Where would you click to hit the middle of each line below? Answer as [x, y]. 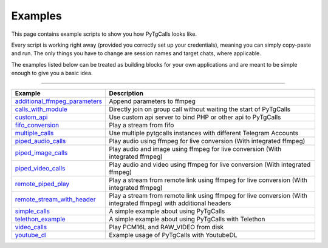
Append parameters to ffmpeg [152, 101]
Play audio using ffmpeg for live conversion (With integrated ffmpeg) [207, 141]
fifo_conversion [37, 125]
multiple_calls [34, 133]
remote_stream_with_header [55, 199]
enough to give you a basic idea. [52, 73]
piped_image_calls [41, 153]
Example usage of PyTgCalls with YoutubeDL [173, 235]
